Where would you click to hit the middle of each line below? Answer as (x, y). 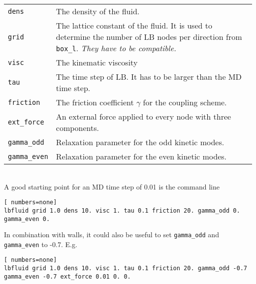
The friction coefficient (95, 102)
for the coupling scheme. (185, 102)
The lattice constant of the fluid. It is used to (134, 25)
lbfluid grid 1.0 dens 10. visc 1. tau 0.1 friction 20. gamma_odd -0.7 (126, 268)
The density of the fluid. (98, 11)
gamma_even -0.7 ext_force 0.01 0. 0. (67, 276)
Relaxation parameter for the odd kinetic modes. (140, 142)
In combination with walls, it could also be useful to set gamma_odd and (112, 235)
